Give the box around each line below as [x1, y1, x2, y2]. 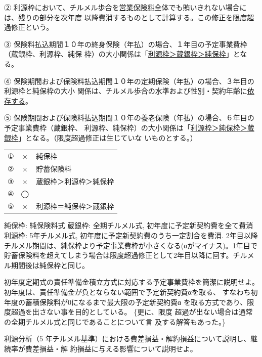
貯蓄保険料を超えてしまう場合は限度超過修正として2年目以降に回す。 [4, 250, 233, 260]
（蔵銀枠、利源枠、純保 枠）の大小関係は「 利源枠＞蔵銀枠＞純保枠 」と [4, 49, 240, 59]
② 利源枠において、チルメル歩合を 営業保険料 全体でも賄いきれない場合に [4, 2, 247, 12]
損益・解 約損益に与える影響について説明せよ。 [39, 343, 197, 353]
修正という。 [11, 22, 54, 32]
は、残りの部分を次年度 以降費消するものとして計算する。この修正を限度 [4, 12, 247, 22]
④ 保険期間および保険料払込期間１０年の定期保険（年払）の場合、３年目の [4, 75, 254, 86]
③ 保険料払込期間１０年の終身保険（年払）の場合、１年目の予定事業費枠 [4, 38, 247, 49]
